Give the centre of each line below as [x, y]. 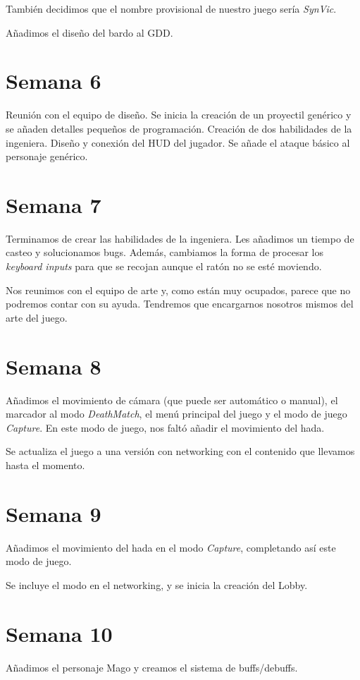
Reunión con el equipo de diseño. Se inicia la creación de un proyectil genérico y [179, 115]
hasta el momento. [45, 465]
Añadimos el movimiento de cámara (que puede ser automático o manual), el [172, 400]
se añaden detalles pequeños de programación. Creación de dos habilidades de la [179, 128]
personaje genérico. [47, 156]
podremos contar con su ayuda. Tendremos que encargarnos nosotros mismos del [180, 304]
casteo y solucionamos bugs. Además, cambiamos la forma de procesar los [165, 252]
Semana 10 [59, 633]
